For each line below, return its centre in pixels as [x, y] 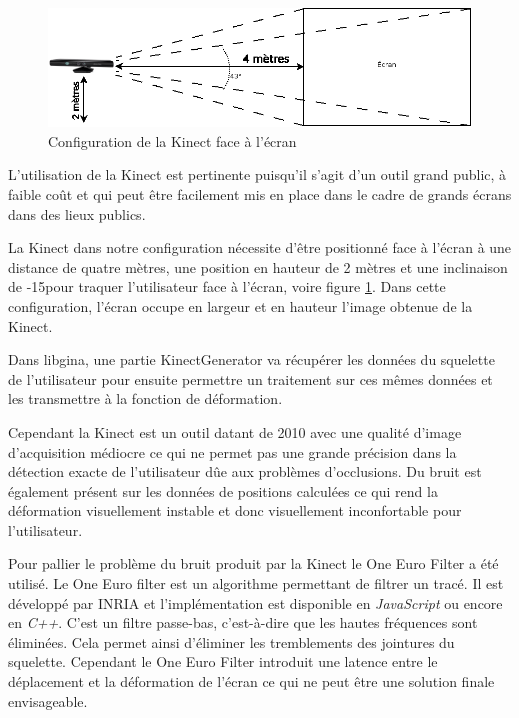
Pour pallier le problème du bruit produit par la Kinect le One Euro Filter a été [253, 563]
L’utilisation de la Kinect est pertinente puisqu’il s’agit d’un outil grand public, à [257, 174]
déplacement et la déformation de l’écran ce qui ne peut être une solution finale [251, 681]
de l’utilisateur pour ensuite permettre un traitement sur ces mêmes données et [250, 378]
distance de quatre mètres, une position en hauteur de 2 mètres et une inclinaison [258, 266]
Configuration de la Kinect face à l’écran [172, 140]
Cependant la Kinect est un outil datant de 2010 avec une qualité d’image [235, 431]
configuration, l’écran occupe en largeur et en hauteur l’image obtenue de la [240, 305]
